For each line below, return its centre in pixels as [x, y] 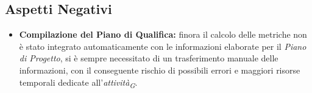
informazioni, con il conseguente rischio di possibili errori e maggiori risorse [160, 70]
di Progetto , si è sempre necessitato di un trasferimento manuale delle [149, 58]
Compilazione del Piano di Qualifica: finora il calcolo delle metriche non [163, 34]
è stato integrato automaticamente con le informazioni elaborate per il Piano [163, 46]
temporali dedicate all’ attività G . [78, 83]
